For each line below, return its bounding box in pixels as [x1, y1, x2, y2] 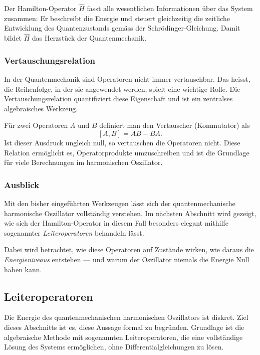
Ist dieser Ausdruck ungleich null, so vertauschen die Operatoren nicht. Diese [4, 137, 240, 147]
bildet [4, 33, 22, 43]
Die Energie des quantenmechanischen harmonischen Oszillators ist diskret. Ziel [4, 312, 248, 322]
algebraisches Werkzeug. [4, 103, 78, 113]
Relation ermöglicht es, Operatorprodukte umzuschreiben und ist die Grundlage [4, 147, 249, 157]
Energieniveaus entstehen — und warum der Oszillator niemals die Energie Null [4, 254, 249, 264]
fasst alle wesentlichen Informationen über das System [87, 3, 253, 14]
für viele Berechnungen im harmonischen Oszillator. [4, 157, 163, 167]
